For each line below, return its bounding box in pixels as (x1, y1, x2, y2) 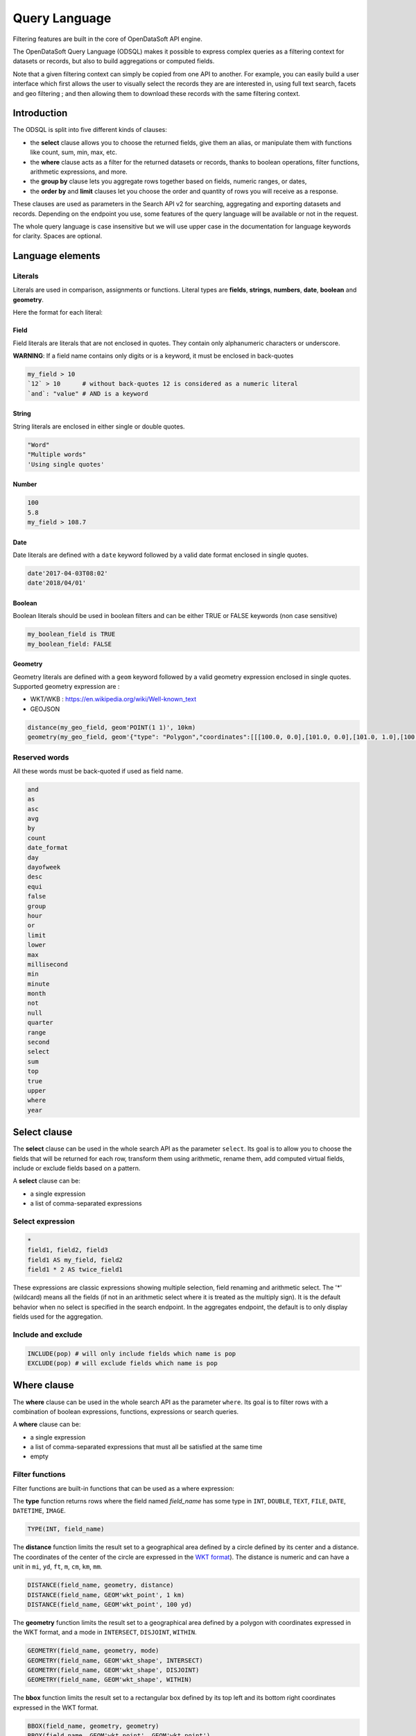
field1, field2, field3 (27, 1246, 109, 1254)
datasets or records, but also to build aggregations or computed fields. (12, 57, 215, 65)
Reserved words (12, 752, 69, 762)
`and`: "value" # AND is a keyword (27, 390, 148, 397)
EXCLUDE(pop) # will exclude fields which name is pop (27, 1360, 218, 1367)
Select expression (12, 1216, 76, 1226)
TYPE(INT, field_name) (27, 1525, 105, 1533)
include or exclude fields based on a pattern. (12, 1164, 141, 1173)
